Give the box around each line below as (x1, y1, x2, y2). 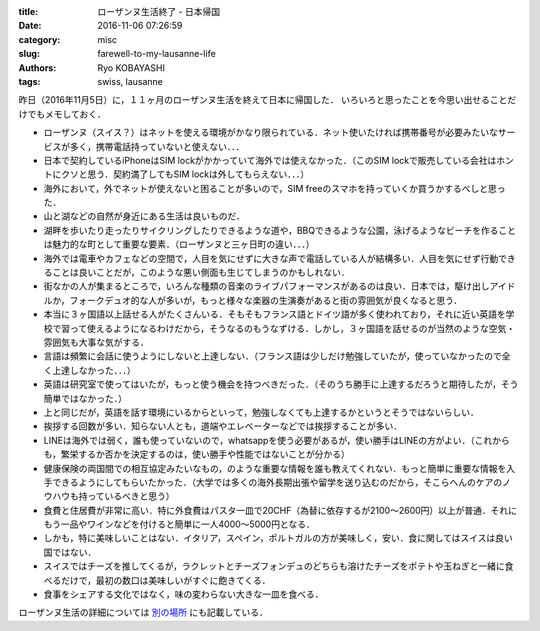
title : (18, 6, 39, 17)
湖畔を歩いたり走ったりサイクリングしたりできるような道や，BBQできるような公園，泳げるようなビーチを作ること (43, 224, 517, 236)
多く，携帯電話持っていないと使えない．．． (69, 140, 245, 152)
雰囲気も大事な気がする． (43, 336, 149, 348)
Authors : (18, 61, 57, 74)
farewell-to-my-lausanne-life (97, 48, 217, 60)
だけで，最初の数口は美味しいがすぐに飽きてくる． (60, 574, 271, 586)
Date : (18, 20, 42, 32)
